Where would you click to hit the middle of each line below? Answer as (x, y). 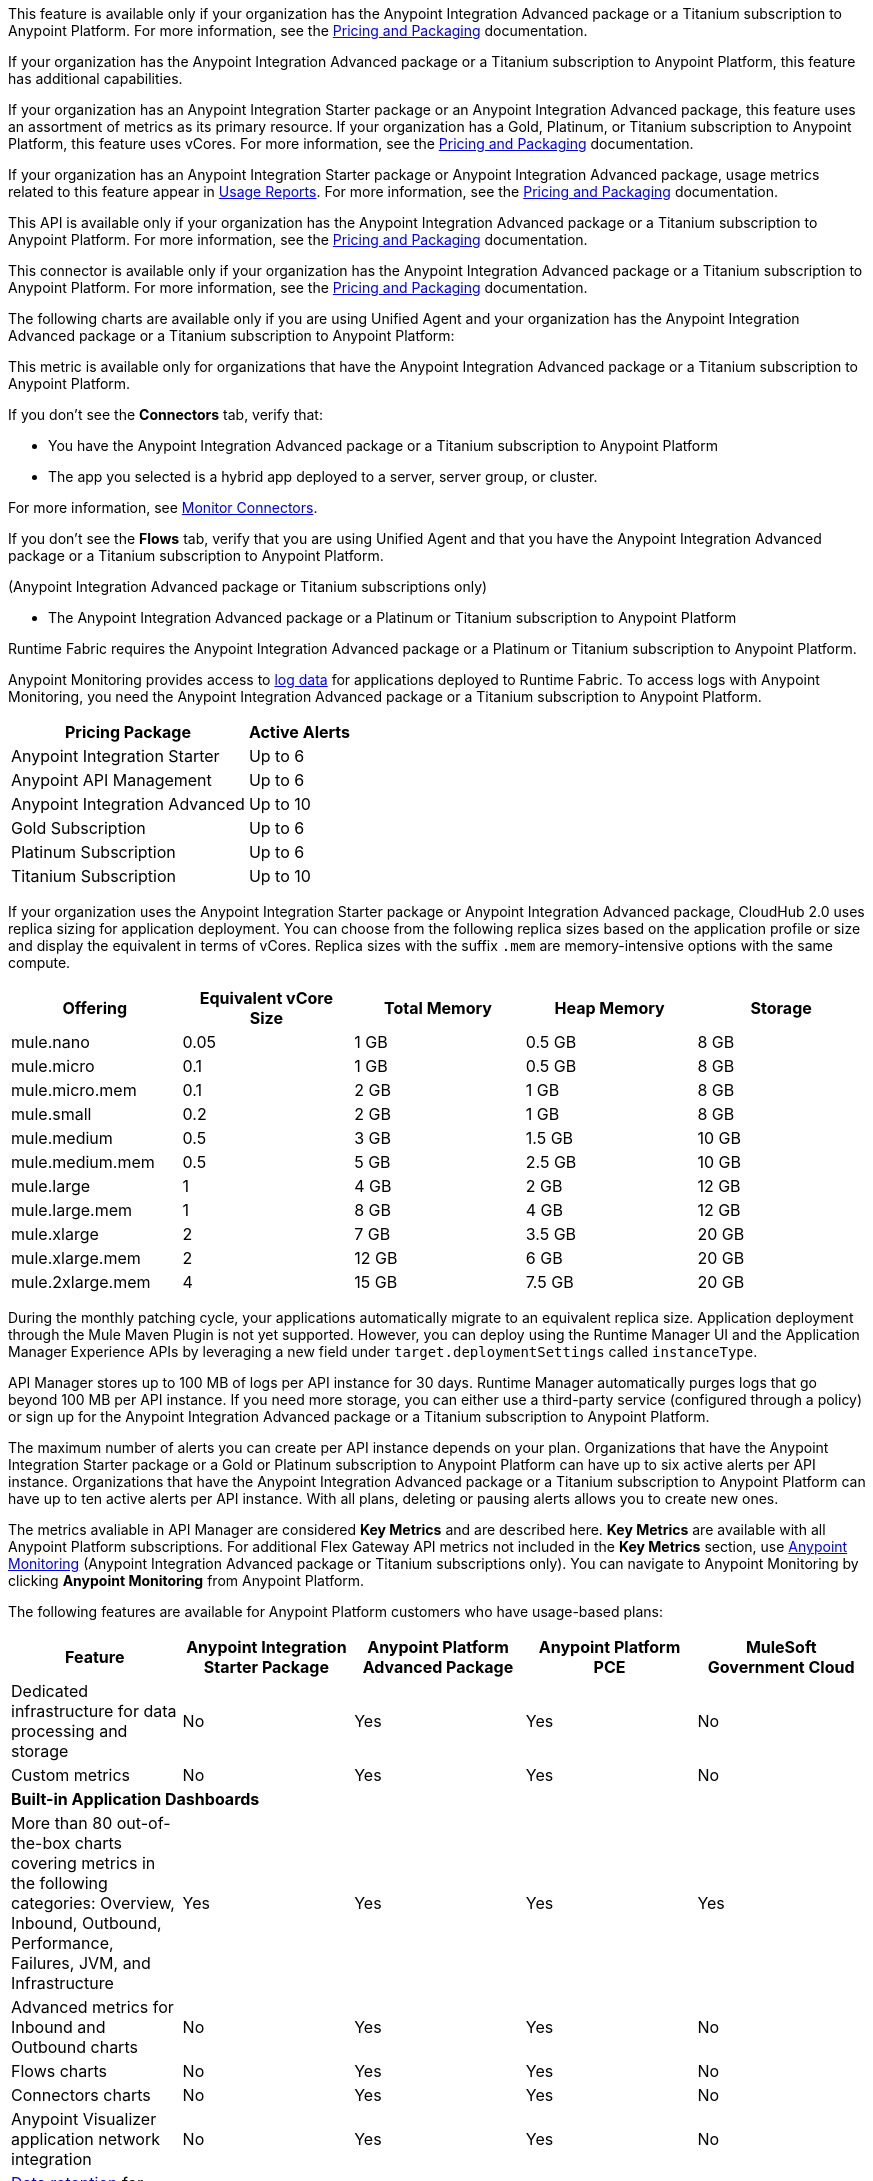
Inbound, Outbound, (86, 1923)
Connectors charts (81, 2095)
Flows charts (59, 2071)
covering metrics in (83, 1863)
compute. (39, 962)
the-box (41, 1843)
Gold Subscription (78, 828)
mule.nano (50, 1042)
